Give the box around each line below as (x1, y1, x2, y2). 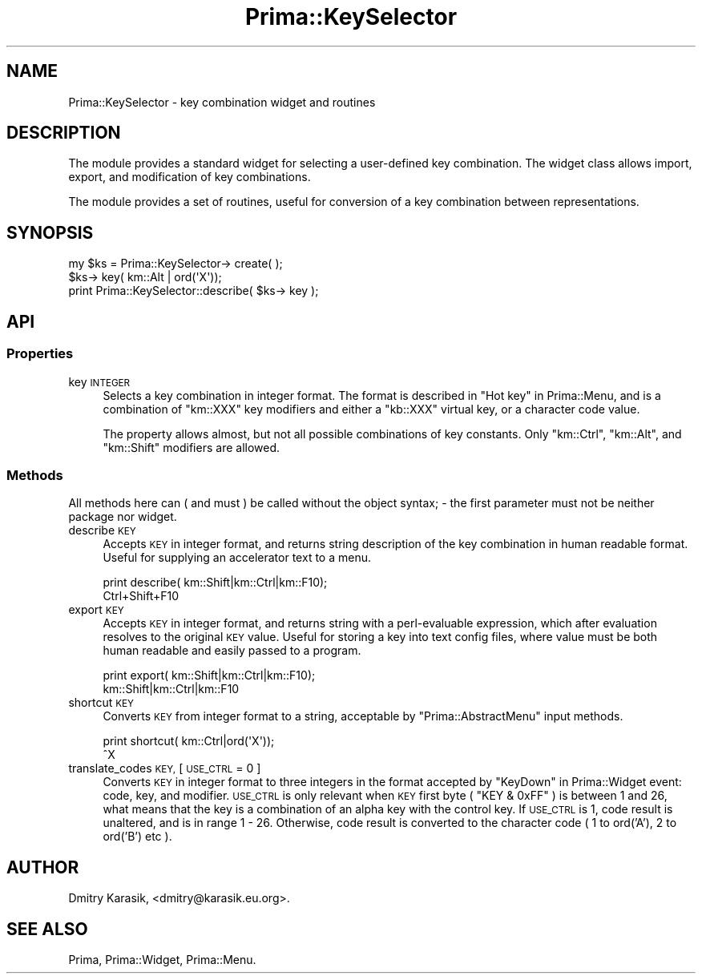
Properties (6, 345, 74, 362)
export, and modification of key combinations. (68, 170, 311, 184)
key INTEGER (68, 374, 131, 389)
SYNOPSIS (6, 222, 94, 243)
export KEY (68, 603, 124, 617)
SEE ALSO (6, 918, 88, 939)
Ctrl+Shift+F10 (103, 589, 180, 603)
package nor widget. (68, 510, 177, 524)
